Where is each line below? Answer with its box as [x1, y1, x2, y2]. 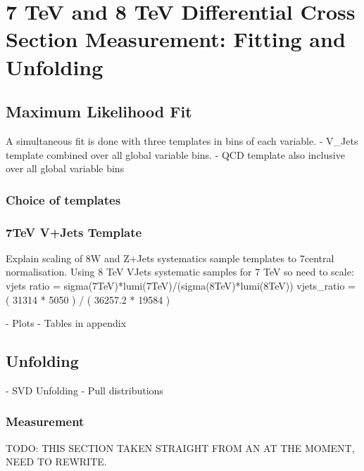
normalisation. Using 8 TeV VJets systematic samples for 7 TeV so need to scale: [6, 264, 354, 279]
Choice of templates [6, 191, 121, 208]
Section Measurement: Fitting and [6, 25, 346, 53]
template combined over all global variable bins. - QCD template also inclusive [6, 147, 345, 162]
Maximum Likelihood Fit [6, 101, 192, 122]
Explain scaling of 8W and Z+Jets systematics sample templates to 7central [6, 250, 334, 265]
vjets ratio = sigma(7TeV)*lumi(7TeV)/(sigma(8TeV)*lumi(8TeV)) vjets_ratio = [6, 278, 356, 292]
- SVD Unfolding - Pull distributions [6, 382, 163, 397]
